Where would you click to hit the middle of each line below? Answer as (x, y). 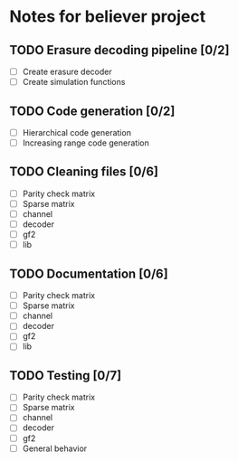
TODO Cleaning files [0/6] (84, 172)
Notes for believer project (108, 17)
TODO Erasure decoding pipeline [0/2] (119, 50)
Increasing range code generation (86, 143)
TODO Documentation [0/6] (89, 273)
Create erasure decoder (67, 71)
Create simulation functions (74, 82)
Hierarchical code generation (76, 132)
